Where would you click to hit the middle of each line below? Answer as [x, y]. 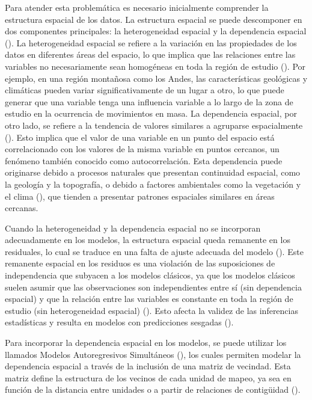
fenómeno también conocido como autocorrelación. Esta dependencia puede [144, 160]
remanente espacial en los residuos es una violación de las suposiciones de [140, 263]
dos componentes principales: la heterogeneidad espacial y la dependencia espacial [156, 31]
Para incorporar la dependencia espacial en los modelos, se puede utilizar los [146, 343]
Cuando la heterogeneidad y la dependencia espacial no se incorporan [133, 228]
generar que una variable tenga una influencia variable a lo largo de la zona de [149, 101]
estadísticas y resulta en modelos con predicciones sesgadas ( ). [119, 322]
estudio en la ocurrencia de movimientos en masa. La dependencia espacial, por [151, 113]
